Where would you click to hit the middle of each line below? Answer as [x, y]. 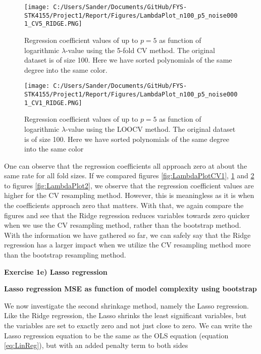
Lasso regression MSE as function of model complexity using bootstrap [130, 289]
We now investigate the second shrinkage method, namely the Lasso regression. [126, 305]
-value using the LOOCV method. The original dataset [151, 129]
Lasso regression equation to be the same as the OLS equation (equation [116, 335]
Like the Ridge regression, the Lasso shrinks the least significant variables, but [125, 315]
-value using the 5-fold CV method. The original [140, 50]
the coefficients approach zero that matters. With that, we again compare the [124, 205]
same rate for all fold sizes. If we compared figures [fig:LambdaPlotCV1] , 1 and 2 [129, 175]
